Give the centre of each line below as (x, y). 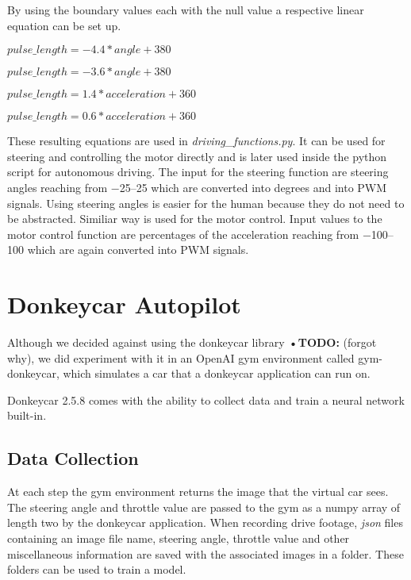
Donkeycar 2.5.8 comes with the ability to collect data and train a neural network (206, 399)
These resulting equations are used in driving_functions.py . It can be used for (196, 141)
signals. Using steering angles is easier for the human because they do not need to (206, 203)
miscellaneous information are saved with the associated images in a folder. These (205, 553)
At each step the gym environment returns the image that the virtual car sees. (198, 492)
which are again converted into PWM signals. (138, 250)
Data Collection (73, 458)
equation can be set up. (64, 25)
